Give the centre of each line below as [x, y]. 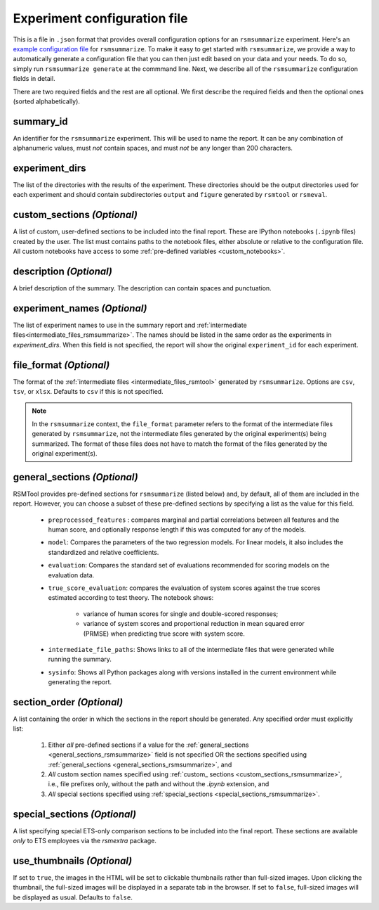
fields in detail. [34, 79]
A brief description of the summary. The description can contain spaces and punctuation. [142, 288]
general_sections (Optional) [75, 477]
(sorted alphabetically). [47, 101]
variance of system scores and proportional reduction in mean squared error [194, 624]
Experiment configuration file [100, 18]
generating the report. [80, 682]
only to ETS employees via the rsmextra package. [85, 841]
